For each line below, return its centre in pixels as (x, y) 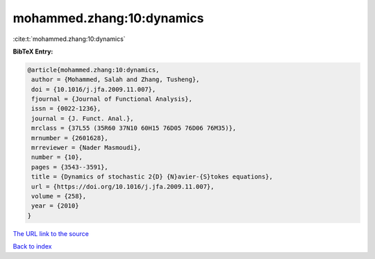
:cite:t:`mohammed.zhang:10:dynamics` (69, 39)
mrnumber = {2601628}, (70, 138)
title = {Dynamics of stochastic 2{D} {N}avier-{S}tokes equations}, (152, 177)
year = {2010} (55, 206)
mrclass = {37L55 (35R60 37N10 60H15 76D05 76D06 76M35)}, (134, 128)
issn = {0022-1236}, (66, 109)
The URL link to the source (51, 233)
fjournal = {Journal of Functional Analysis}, (112, 99)
